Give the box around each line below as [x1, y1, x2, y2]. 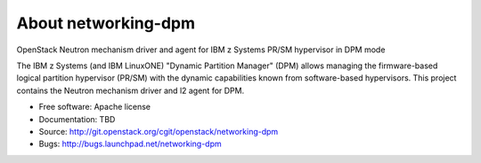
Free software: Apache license [38, 102, 151, 113]
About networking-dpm [16, 13, 196, 33]
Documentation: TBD [38, 113, 116, 124]
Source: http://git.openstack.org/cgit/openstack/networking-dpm [38, 126, 279, 136]
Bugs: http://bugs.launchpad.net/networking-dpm [38, 138, 222, 150]
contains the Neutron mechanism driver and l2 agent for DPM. [16, 85, 245, 96]
